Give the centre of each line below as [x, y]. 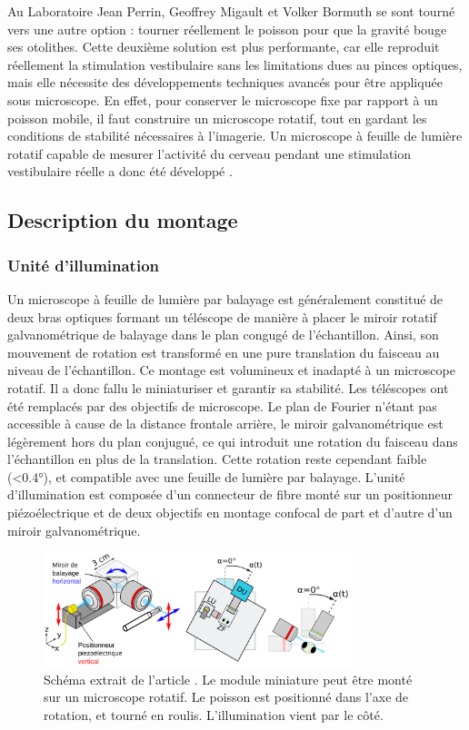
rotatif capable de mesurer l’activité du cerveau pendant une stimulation [210, 153]
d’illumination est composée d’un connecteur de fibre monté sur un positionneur [230, 494]
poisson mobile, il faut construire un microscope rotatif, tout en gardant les [217, 118]
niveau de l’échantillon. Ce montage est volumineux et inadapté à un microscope [231, 370]
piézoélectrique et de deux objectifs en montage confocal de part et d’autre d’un [230, 513]
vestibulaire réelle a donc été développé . [120, 171]
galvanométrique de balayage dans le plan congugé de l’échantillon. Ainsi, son [223, 335]
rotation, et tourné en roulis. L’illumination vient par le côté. [214, 714]
